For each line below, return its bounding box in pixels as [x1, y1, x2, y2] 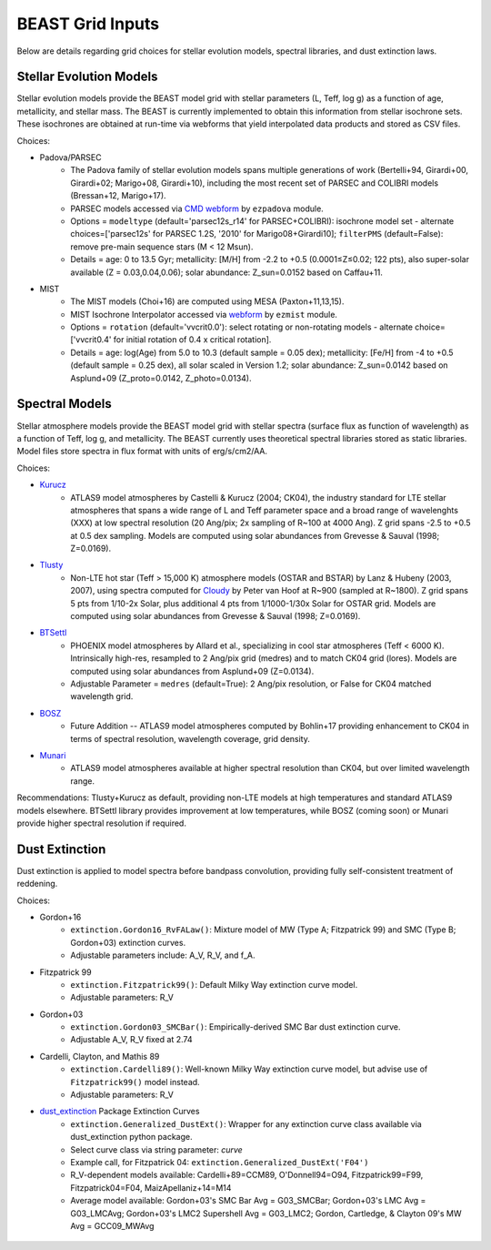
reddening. [16, 879, 58, 889]
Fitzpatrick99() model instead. [70, 1076, 200, 1087]
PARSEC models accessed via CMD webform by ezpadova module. [70, 203, 325, 214]
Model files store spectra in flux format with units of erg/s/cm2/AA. [16, 446, 268, 457]
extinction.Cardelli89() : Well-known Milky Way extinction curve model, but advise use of [70, 1063, 428, 1074]
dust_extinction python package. [70, 1132, 193, 1143]
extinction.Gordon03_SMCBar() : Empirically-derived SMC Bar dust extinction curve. [70, 1021, 401, 1032]
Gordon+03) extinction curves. [70, 937, 186, 948]
